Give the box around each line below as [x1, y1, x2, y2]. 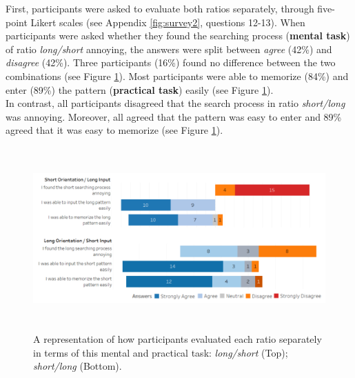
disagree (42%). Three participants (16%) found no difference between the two [6, 55, 336, 70]
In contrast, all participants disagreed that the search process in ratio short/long [6, 96, 345, 110]
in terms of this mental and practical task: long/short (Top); [33, 345, 288, 359]
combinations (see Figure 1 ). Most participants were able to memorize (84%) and [6, 68, 349, 83]
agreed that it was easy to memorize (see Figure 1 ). [6, 123, 223, 137]
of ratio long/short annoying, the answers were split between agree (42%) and [6, 41, 332, 56]
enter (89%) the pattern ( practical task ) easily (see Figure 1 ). [6, 82, 274, 97]
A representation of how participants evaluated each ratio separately [33, 332, 322, 346]
